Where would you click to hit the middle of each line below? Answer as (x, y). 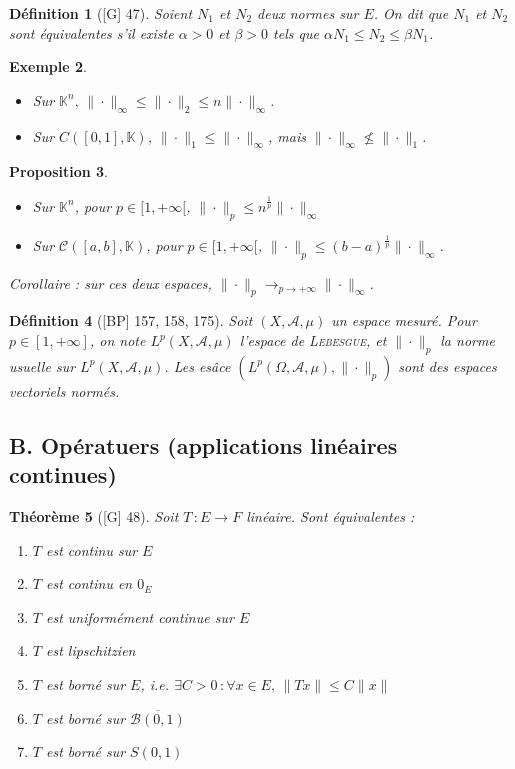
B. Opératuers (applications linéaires (203, 444)
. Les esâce (197, 365)
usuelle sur (42, 365)
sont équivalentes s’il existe (91, 32)
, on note (117, 340)
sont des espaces (447, 365)
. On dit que (411, 13)
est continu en (89, 583)
